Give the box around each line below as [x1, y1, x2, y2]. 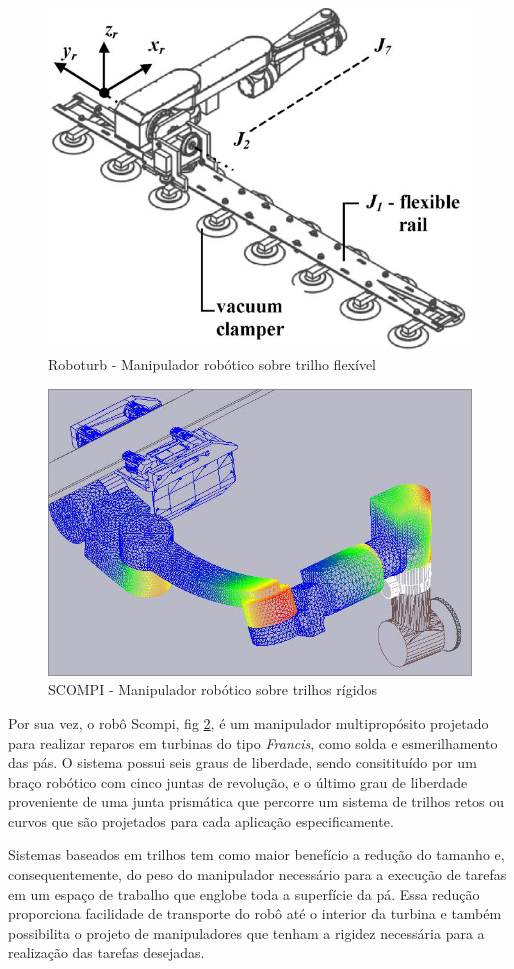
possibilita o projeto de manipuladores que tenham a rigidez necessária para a [8, 922, 485, 943]
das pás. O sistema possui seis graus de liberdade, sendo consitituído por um [8, 752, 477, 773]
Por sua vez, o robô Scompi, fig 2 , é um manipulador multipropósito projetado [8, 712, 489, 733]
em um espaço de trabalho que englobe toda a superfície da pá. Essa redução [8, 883, 480, 904]
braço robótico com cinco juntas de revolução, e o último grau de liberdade [8, 771, 468, 792]
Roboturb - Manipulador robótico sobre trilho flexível [48, 354, 376, 375]
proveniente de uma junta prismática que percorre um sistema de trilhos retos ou [8, 791, 505, 812]
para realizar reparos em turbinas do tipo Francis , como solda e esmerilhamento [8, 732, 498, 753]
